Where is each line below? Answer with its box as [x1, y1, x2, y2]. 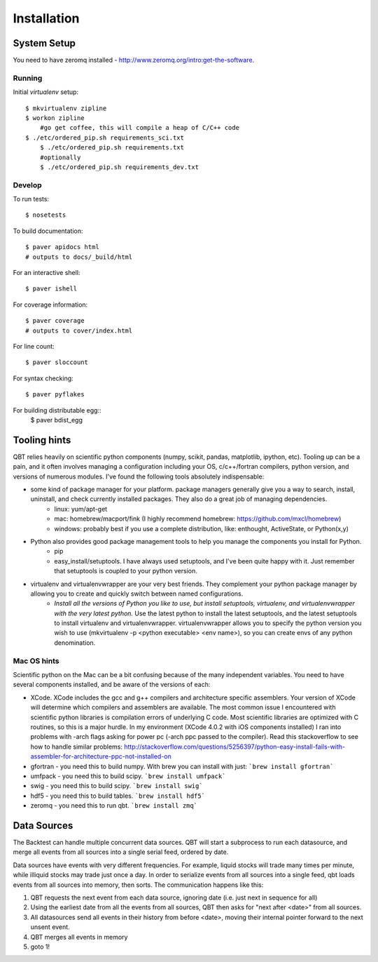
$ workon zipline [25, 114, 85, 122]
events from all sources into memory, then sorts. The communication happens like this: [13, 881, 264, 889]
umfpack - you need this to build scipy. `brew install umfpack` [30, 772, 226, 780]
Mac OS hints [13, 656, 59, 666]
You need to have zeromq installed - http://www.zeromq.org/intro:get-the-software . [13, 56, 255, 65]
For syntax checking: [13, 374, 73, 382]
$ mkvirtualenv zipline [25, 104, 107, 112]
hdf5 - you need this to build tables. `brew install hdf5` [30, 791, 206, 800]
